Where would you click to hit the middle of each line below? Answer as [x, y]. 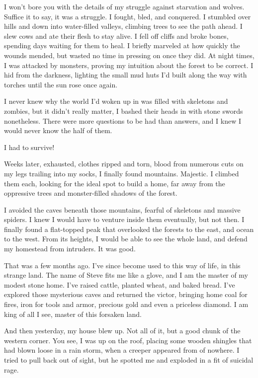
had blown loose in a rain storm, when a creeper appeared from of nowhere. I [122, 350]
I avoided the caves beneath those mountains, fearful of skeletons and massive [122, 209]
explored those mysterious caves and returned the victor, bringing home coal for [126, 294]
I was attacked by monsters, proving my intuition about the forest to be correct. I [129, 65]
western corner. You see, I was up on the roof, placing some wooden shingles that [128, 340]
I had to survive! [29, 147]
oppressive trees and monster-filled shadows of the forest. [91, 193]
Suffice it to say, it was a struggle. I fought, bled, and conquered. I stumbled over [128, 16]
